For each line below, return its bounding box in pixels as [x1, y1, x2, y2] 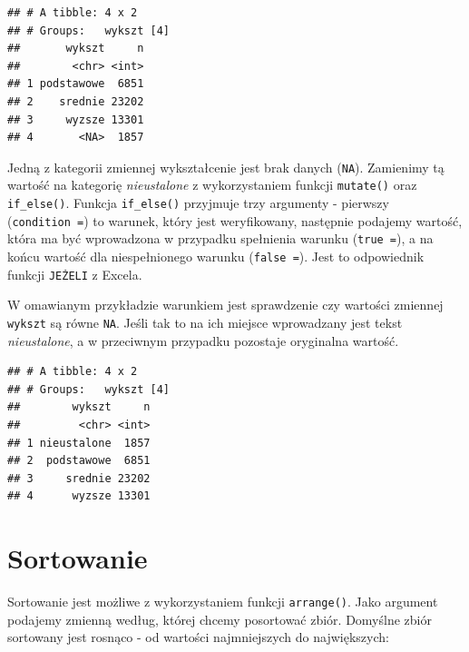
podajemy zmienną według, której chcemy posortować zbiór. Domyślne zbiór [7, 609, 432, 628]
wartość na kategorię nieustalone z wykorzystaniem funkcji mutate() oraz [7, 175, 417, 194]
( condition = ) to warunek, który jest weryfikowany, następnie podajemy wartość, [7, 211, 463, 230]
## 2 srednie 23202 [7, 94, 144, 108]
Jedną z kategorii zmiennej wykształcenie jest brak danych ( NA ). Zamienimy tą [7, 157, 445, 176]
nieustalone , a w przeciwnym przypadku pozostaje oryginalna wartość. [7, 331, 399, 350]
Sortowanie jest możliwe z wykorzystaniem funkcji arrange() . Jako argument [7, 592, 438, 611]
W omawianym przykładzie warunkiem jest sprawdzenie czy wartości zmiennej [7, 295, 444, 314]
